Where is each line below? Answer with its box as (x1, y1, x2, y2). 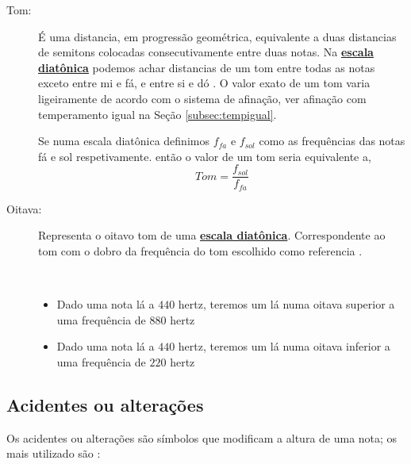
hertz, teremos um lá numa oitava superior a (178, 296, 395, 313)
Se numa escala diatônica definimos (38, 132, 209, 149)
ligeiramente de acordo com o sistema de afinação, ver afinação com (38, 90, 367, 106)
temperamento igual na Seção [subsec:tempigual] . (38, 105, 277, 122)
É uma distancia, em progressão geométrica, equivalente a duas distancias (38, 28, 397, 44)
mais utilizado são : (6, 445, 101, 462)
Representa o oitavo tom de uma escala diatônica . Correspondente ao (38, 227, 386, 244)
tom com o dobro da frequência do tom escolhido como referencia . (38, 243, 363, 259)
